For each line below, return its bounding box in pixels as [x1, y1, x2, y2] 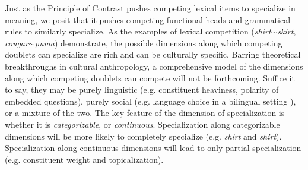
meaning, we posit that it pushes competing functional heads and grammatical [5, 13, 291, 26]
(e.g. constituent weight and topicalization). [5, 153, 164, 165]
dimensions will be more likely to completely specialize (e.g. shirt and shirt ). [5, 130, 282, 142]
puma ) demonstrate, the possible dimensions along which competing [34, 36, 282, 49]
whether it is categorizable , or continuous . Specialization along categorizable [5, 118, 280, 130]
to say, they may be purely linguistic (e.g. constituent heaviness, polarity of [5, 83, 279, 96]
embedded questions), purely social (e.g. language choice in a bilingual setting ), [5, 95, 296, 107]
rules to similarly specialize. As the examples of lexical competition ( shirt [5, 25, 271, 37]
